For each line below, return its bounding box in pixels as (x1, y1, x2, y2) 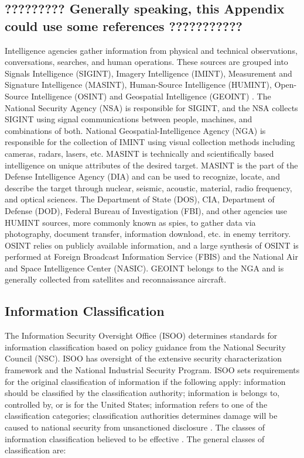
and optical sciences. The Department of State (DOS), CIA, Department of (5, 193, 275, 205)
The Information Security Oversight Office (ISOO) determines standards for (5, 329, 278, 342)
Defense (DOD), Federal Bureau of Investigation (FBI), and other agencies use (5, 204, 288, 216)
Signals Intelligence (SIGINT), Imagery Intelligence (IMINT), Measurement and (5, 67, 292, 79)
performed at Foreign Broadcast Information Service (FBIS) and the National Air (5, 250, 298, 263)
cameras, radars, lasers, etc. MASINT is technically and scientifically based (5, 147, 274, 159)
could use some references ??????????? (5, 16, 242, 35)
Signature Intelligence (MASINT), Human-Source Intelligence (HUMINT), (5, 78, 272, 91)
